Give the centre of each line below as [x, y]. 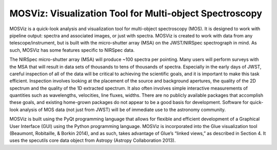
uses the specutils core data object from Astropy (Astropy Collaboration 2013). [93, 140]
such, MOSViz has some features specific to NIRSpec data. [72, 50]
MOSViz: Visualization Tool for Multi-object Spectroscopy [136, 13]
